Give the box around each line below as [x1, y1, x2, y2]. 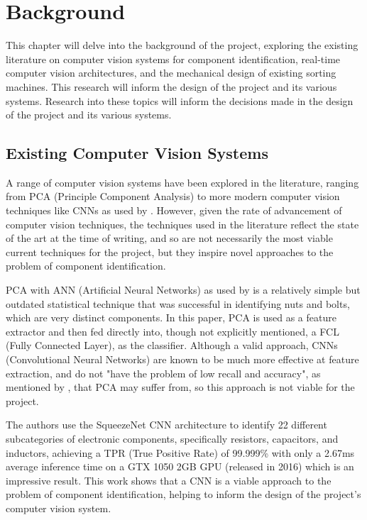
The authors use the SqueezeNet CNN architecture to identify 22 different [6, 417, 327, 432]
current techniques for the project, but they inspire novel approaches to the [6, 244, 334, 259]
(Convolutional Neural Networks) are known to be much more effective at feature [6, 352, 359, 367]
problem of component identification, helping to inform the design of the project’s [6, 487, 361, 502]
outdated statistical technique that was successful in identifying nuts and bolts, [6, 296, 350, 311]
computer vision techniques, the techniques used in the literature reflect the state [6, 216, 359, 231]
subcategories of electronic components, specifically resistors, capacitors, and [6, 431, 339, 446]
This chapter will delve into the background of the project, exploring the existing [6, 38, 358, 52]
